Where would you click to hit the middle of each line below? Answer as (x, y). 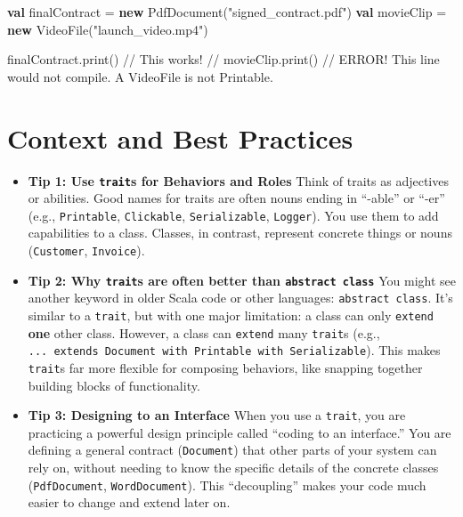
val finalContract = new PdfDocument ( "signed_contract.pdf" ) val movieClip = (227, 12)
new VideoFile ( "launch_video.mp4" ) (108, 29)
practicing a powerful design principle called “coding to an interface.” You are (240, 432)
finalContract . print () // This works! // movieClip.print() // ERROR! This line (223, 59)
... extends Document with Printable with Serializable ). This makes (234, 350)
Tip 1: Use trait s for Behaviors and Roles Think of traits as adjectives (238, 180)
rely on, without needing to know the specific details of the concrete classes (233, 468)
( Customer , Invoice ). (86, 250)
